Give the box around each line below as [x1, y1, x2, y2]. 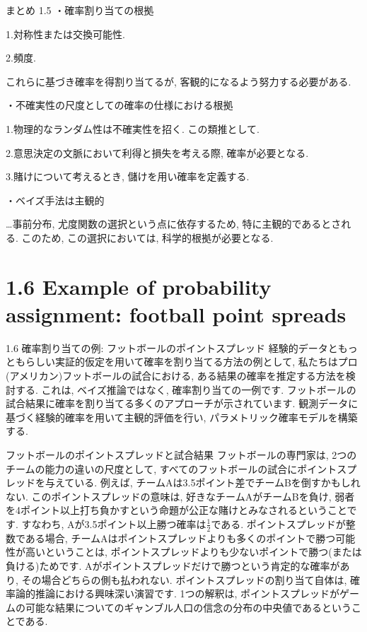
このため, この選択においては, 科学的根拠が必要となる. [21, 230, 274, 245]
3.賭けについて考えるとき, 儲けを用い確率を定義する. [6, 169, 250, 184]
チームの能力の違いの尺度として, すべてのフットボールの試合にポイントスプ [6, 461, 357, 476]
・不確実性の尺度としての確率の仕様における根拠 [6, 98, 233, 112]
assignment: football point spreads [6, 299, 346, 328]
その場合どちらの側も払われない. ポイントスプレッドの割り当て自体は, [21, 572, 347, 587]
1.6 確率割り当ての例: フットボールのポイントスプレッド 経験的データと [6, 340, 338, 355]
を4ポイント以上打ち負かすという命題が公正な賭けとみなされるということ [6, 503, 347, 517]
